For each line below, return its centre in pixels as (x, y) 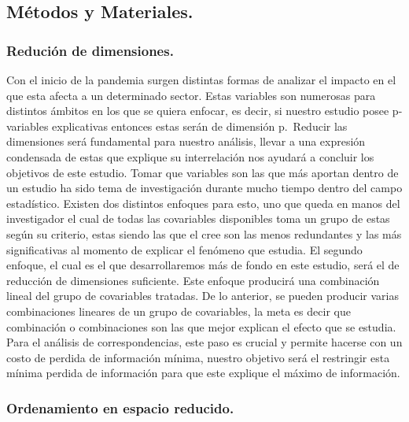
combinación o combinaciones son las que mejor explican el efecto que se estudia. (201, 326)
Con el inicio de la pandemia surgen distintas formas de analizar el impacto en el (201, 80)
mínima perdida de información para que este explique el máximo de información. (203, 373)
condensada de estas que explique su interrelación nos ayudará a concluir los (190, 156)
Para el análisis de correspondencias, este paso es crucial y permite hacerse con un (204, 342)
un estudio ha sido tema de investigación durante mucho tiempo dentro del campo (204, 188)
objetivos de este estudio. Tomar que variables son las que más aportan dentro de (203, 172)
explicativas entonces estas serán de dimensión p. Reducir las (200, 126)
